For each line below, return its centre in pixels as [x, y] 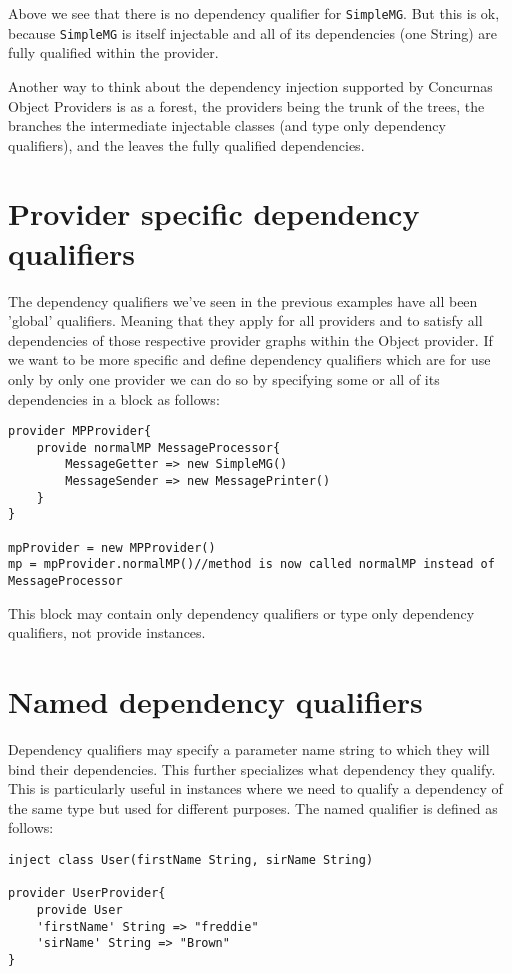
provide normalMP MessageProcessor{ [158, 447]
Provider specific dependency [214, 213]
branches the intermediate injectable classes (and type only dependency [227, 125]
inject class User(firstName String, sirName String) [191, 860]
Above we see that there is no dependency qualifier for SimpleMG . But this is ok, [254, 13]
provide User [79, 909]
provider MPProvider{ [80, 431]
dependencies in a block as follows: [114, 398]
